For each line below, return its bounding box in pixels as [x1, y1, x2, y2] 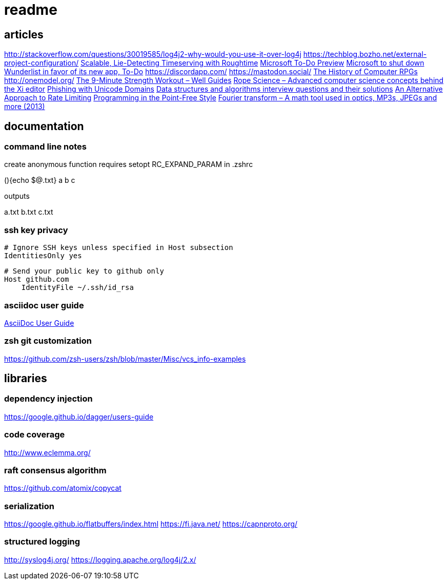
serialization [4, 500, 54, 511]
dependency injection [4, 393, 93, 404]
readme [4, 1, 57, 18]
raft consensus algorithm [4, 465, 107, 475]
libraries [4, 372, 47, 385]
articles [4, 28, 44, 41]
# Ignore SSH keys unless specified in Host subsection [4, 243, 233, 252]
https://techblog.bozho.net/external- [303, 50, 427, 59]
